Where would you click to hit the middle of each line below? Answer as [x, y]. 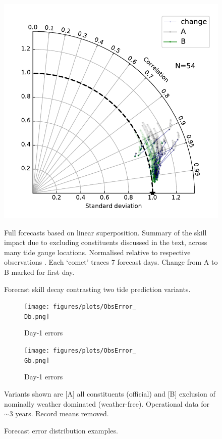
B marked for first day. [39, 272]
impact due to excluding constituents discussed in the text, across [106, 242]
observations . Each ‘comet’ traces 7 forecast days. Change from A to [111, 262]
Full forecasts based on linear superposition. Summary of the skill [105, 232]
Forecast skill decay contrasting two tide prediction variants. [97, 289]
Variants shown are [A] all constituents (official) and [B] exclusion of [110, 393]
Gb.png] [37, 360]
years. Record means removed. [62, 413]
